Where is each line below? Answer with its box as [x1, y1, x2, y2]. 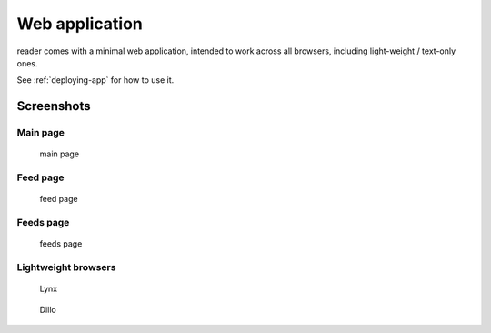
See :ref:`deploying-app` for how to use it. [16, 75, 175, 86]
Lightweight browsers [16, 260, 116, 273]
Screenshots [16, 98, 91, 114]
